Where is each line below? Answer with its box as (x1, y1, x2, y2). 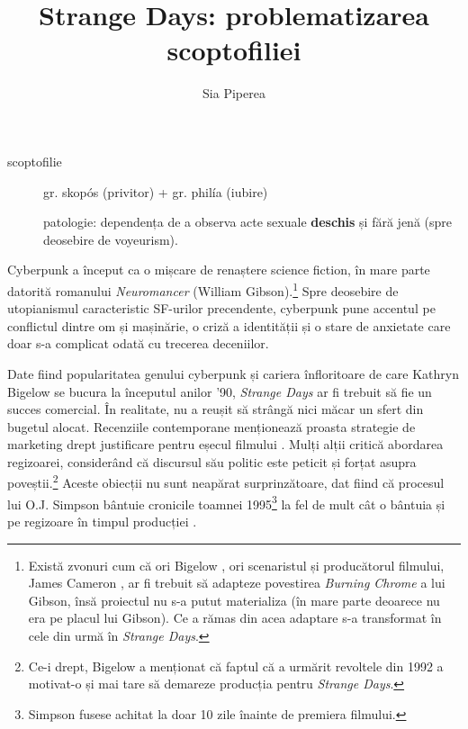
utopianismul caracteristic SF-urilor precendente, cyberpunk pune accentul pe (7, 299, 436, 318)
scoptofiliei (166, 31, 301, 68)
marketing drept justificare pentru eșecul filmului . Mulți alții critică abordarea (7, 435, 444, 454)
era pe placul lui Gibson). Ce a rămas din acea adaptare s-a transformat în (28, 608, 442, 627)
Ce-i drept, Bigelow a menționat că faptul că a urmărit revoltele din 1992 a (28, 656, 444, 675)
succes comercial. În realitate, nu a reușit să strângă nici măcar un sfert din (7, 400, 424, 418)
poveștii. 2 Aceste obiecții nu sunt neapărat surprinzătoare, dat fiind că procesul (7, 471, 445, 492)
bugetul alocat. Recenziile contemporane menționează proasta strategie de (7, 417, 416, 436)
